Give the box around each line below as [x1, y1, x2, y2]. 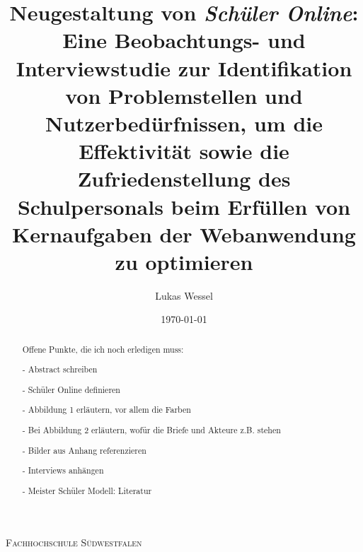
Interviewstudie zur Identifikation [16, 53, 352, 82]
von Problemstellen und [65, 81, 303, 110]
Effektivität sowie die [79, 136, 289, 165]
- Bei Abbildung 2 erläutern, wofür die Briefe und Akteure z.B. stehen [22, 423, 281, 435]
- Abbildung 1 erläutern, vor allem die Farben [22, 404, 191, 416]
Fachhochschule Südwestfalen [6, 535, 142, 550]
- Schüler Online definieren [22, 383, 120, 395]
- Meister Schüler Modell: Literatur [22, 484, 152, 496]
